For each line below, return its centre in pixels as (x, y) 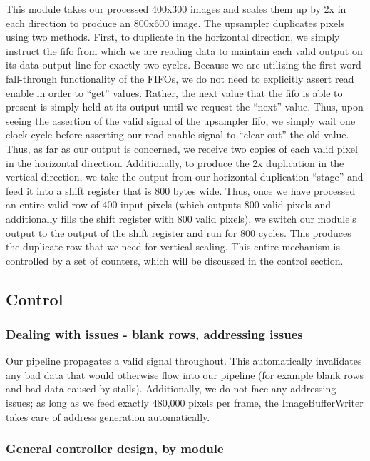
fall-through (32, 78)
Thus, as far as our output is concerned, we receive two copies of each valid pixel (182, 148)
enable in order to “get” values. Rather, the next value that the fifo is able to (174, 92)
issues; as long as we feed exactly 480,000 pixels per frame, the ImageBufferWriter (185, 403)
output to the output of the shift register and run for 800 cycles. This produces (179, 232)
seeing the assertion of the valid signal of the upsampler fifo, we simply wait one (181, 120)
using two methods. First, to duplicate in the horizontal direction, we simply (173, 37)
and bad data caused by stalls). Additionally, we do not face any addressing (171, 389)
